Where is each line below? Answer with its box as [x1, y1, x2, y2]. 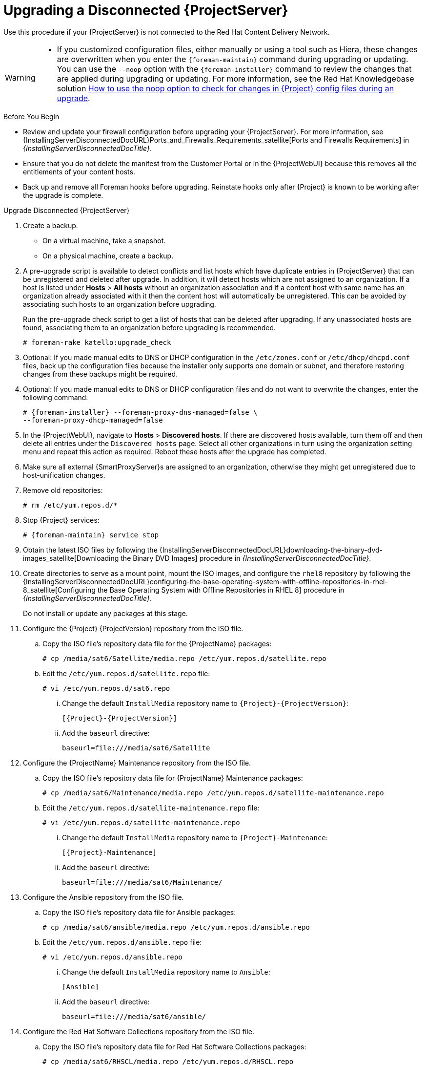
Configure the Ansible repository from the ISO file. [23, 893, 184, 901]
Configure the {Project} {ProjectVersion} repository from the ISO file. [23, 624, 243, 633]
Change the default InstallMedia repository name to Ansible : [62, 967, 270, 976]
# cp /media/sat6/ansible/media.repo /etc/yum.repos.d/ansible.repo [42, 923, 310, 931]
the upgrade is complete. [23, 191, 103, 199]
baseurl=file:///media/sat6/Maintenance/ [62, 878, 223, 886]
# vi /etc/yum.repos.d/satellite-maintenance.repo [42, 818, 240, 827]
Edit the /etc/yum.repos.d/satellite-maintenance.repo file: [42, 803, 260, 812]
